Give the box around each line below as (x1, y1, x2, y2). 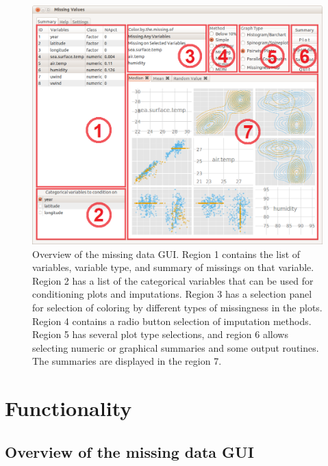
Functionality (5, 394, 132, 422)
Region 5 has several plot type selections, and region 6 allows (32, 327, 288, 341)
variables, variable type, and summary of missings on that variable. (32, 260, 314, 274)
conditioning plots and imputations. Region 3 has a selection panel (32, 287, 312, 301)
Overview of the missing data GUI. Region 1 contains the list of (32, 246, 301, 261)
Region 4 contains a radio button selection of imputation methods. (32, 313, 312, 328)
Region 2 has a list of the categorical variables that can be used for (32, 273, 314, 287)
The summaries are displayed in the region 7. (32, 354, 222, 368)
